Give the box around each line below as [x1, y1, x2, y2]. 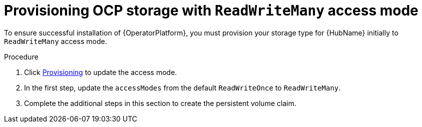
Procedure [4, 52, 39, 61]
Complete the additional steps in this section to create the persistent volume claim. [24, 98, 296, 107]
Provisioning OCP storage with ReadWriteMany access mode [4, 2, 418, 19]
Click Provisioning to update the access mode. [24, 67, 177, 76]
